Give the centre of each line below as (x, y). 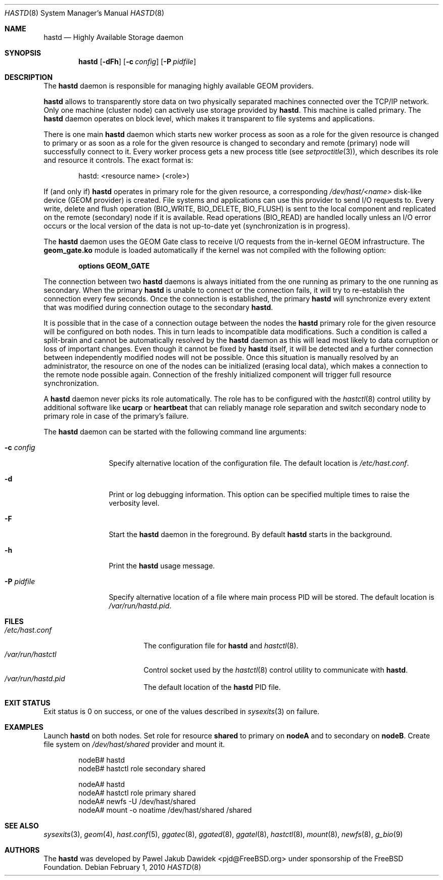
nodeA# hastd (102, 784)
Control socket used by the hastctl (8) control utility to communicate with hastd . (276, 670)
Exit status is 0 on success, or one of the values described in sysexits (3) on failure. (182, 711)
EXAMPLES (24, 727)
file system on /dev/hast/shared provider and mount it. (134, 744)
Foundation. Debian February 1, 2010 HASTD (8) (122, 867)
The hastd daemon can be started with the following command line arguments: (175, 432)
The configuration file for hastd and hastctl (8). (221, 646)
